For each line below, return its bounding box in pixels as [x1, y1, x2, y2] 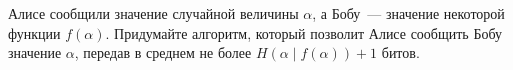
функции [8, 22, 61, 43]
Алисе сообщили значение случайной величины [8, 3, 299, 23]
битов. [381, 42, 420, 63]
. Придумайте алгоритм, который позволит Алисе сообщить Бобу [105, 22, 503, 43]
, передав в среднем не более [74, 42, 252, 63]
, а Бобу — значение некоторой [312, 3, 505, 23]
